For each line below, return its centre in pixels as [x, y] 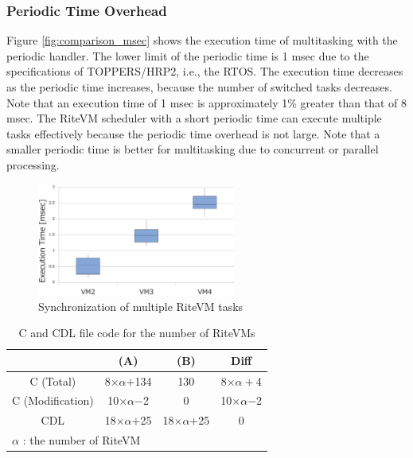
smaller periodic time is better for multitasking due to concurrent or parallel [193, 149]
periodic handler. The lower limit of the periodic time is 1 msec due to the [188, 55]
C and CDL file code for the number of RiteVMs [137, 333]
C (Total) [53, 380]
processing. [33, 164]
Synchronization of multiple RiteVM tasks [141, 306]
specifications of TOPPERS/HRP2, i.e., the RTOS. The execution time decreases [205, 71]
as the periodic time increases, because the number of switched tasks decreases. [199, 87]
